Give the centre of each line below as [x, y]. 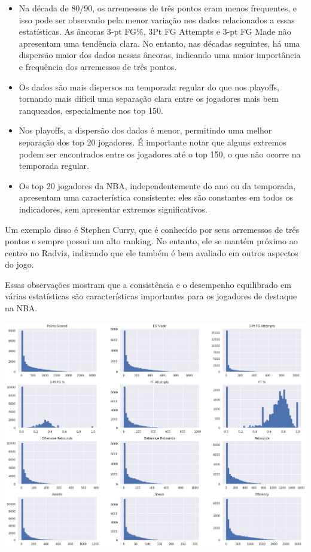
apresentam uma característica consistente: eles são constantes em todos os [156, 197]
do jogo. [19, 264]
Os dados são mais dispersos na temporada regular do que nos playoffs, [149, 87]
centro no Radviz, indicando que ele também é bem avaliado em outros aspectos [152, 252]
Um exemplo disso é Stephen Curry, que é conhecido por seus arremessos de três [152, 229]
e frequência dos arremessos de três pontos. [98, 66]
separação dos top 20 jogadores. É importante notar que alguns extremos [153, 142]
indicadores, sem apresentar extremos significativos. [113, 209]
